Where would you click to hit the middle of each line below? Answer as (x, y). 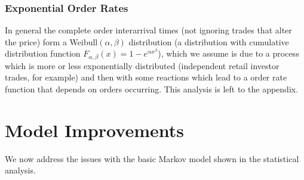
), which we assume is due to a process (228, 53)
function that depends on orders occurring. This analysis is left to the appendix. (152, 89)
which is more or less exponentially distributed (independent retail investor (142, 65)
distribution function (43, 53)
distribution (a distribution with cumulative (209, 41)
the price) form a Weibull (51, 41)
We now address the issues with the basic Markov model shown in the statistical (152, 158)
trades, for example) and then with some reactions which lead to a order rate (146, 77)
